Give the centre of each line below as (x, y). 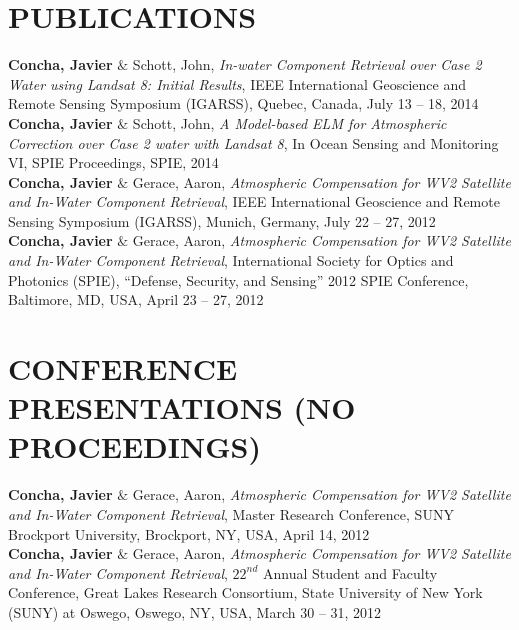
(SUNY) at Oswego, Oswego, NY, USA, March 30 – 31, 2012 (195, 611)
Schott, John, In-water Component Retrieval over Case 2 (307, 64)
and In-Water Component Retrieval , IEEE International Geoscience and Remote (254, 201)
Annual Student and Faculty (350, 572)
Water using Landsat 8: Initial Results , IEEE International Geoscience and (237, 83)
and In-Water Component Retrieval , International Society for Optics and (231, 260)
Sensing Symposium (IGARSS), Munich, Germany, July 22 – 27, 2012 (222, 220)
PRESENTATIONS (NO (182, 407)
